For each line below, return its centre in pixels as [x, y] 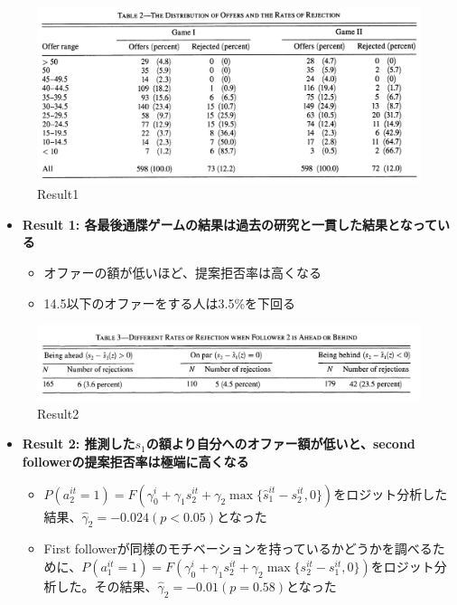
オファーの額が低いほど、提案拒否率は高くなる [182, 272]
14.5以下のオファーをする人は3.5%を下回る [170, 302]
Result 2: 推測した [79, 444]
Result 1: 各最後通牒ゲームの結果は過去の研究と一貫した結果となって [229, 224]
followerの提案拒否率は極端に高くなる [135, 461]
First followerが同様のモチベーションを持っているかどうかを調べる [238, 548]
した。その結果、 [107, 586]
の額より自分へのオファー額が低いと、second [280, 444]
